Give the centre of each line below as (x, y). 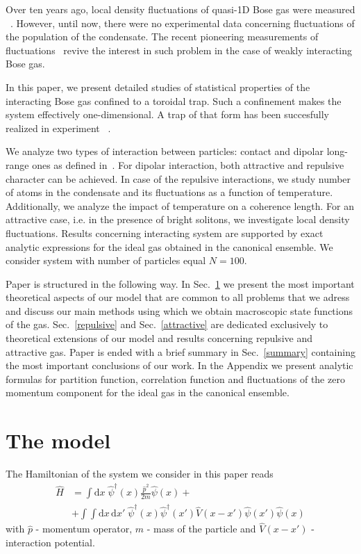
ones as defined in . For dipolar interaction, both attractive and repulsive (188, 164)
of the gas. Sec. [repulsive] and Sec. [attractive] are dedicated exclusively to (167, 324)
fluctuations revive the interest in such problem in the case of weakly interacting (179, 50)
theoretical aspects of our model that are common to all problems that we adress (178, 297)
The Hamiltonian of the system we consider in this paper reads (140, 474)
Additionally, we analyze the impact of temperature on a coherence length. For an (180, 205)
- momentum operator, (84, 529)
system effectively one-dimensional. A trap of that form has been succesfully (168, 114)
